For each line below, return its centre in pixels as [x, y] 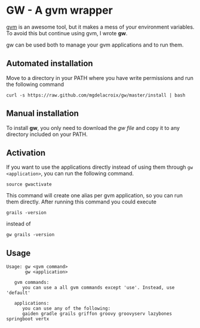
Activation [26, 153]
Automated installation [50, 64]
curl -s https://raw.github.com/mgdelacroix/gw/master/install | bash [96, 95]
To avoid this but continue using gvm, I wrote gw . [67, 33]
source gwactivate [29, 185]
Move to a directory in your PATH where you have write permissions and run [100, 78]
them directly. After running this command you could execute [81, 202]
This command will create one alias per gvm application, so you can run [95, 196]
